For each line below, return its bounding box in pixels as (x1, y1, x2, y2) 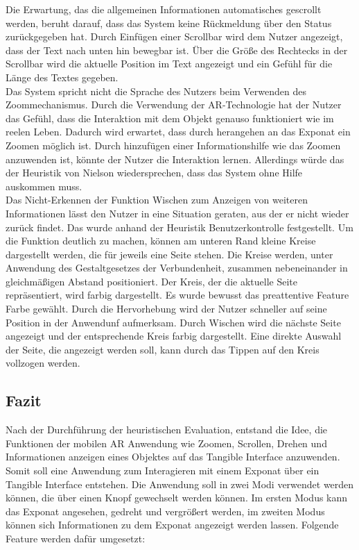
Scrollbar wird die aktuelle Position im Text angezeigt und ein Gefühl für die (6, 56, 333, 71)
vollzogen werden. (6, 356, 80, 370)
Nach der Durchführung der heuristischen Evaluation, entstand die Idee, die (6, 422, 328, 437)
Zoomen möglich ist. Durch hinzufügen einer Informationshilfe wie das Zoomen (6, 137, 341, 152)
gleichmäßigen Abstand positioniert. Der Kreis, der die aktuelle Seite (6, 274, 297, 288)
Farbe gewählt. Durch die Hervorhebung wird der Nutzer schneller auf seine (6, 301, 327, 316)
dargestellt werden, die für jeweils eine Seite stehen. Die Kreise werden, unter (6, 247, 333, 261)
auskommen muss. (6, 178, 82, 193)
